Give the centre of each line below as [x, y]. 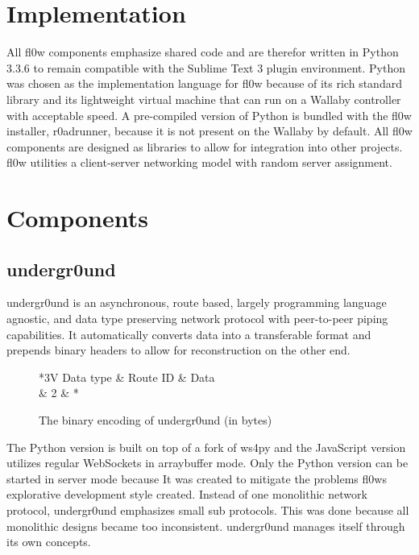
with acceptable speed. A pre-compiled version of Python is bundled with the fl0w [209, 115]
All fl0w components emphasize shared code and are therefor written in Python [203, 52]
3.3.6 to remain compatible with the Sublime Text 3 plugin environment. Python [206, 67]
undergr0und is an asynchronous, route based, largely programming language [197, 302]
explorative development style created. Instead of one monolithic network [187, 494]
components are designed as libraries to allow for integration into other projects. [205, 146]
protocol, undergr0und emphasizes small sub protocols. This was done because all [208, 509]
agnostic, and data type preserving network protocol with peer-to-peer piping [197, 319]
